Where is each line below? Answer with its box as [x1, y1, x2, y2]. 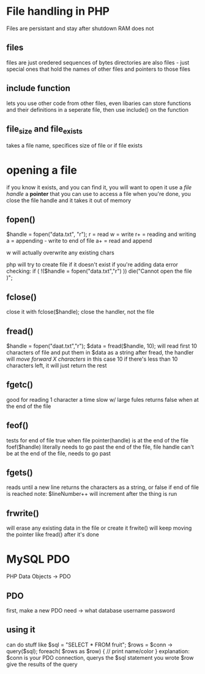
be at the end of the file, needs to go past [6, 450, 111, 457]
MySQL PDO [6, 552, 70, 566]
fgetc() [6, 380, 34, 390]
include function [6, 83, 70, 93]
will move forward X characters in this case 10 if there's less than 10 [6, 355, 178, 362]
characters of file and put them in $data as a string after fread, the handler [6, 348, 194, 356]
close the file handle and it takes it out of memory [6, 197, 132, 204]
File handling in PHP [6, 4, 110, 18]
